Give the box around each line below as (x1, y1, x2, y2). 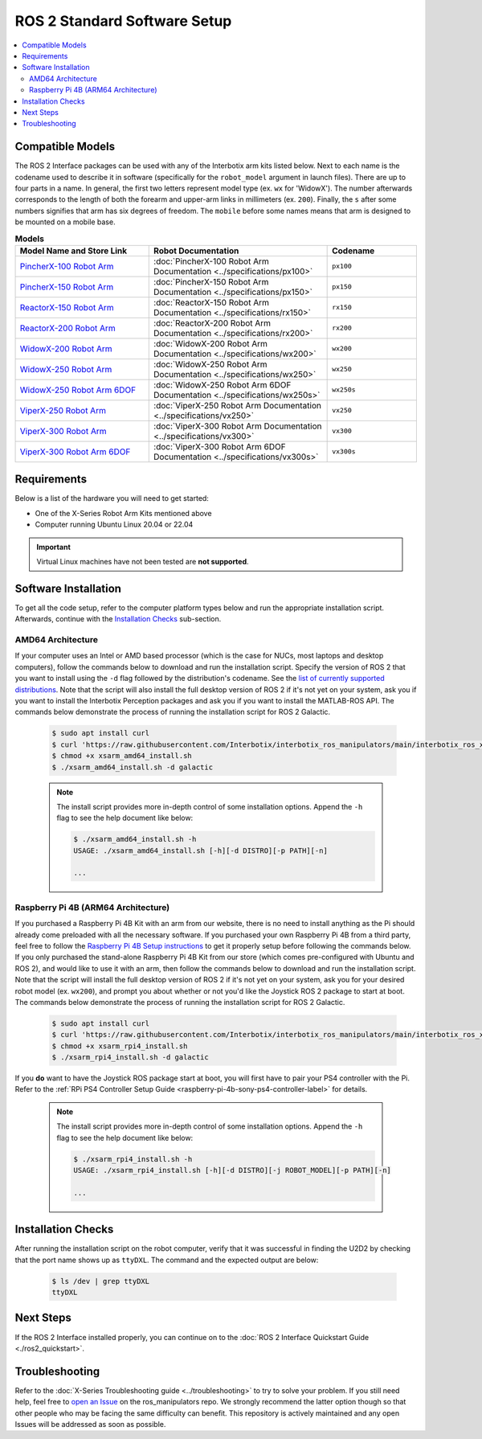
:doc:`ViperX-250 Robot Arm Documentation (153, 400, 321, 411)
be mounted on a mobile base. (14, 217, 116, 227)
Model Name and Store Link (19, 245, 128, 256)
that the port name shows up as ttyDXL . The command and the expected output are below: (14, 1255, 319, 1265)
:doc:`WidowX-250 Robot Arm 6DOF (153, 379, 292, 390)
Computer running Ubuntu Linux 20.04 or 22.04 (35, 519, 194, 530)
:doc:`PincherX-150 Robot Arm (153, 276, 269, 287)
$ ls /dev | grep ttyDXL (51, 1277, 150, 1285)
